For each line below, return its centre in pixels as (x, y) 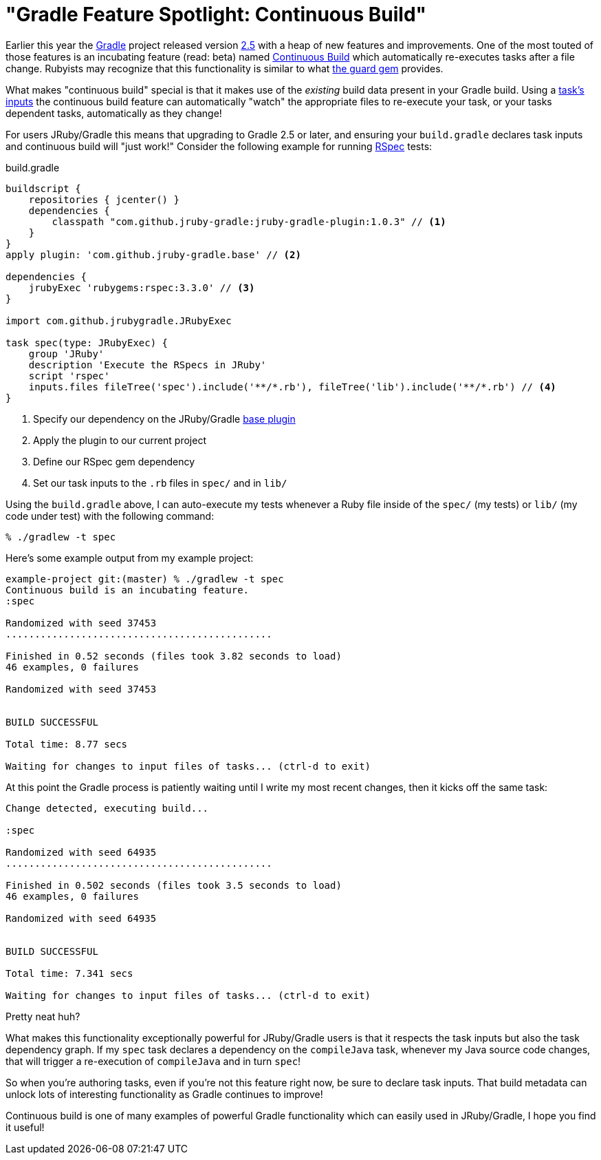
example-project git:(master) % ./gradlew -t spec (145, 579)
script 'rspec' (69, 376)
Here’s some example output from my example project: (130, 558)
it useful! (25, 1127)
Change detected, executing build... (107, 808)
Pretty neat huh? (43, 1016)
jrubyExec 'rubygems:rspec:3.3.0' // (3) (142, 287)
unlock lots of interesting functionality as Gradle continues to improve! (164, 1094)
